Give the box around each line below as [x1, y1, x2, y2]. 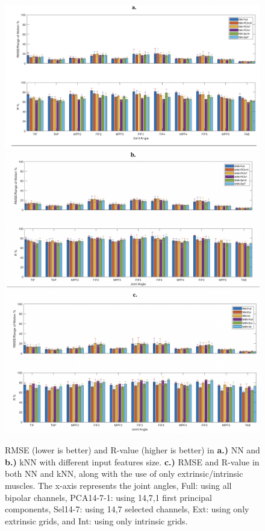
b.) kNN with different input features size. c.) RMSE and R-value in [5, 455, 260, 468]
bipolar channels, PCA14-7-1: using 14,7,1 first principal [5, 491, 212, 503]
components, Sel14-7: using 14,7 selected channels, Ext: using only [5, 503, 249, 515]
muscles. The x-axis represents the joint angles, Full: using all [5, 479, 232, 492]
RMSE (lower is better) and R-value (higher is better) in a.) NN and [5, 444, 260, 456]
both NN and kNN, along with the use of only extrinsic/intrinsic [5, 467, 243, 480]
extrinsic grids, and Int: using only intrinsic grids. [5, 514, 188, 527]
